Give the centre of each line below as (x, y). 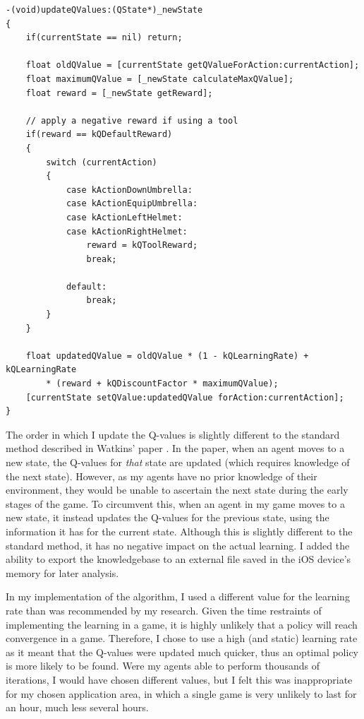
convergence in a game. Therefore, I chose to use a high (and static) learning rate (182, 638)
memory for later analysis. (62, 572)
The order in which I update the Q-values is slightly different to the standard (173, 434)
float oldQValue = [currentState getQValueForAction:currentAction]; (193, 65)
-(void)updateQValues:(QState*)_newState (104, 10)
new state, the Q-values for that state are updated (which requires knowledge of (178, 462)
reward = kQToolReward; (142, 245)
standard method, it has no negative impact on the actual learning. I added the (178, 545)
